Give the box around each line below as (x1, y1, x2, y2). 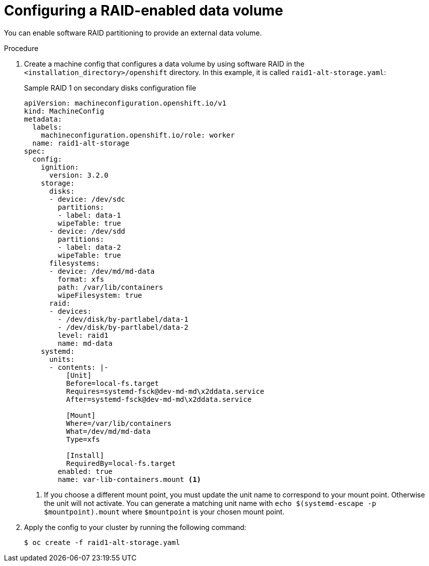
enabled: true (57, 467, 113, 475)
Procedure (4, 44, 38, 53)
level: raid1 (57, 331, 108, 339)
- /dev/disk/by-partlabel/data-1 (57, 315, 188, 323)
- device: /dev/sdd (49, 227, 125, 235)
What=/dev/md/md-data (66, 427, 150, 435)
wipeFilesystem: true (57, 291, 142, 299)
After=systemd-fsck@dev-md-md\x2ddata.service (66, 395, 252, 403)
